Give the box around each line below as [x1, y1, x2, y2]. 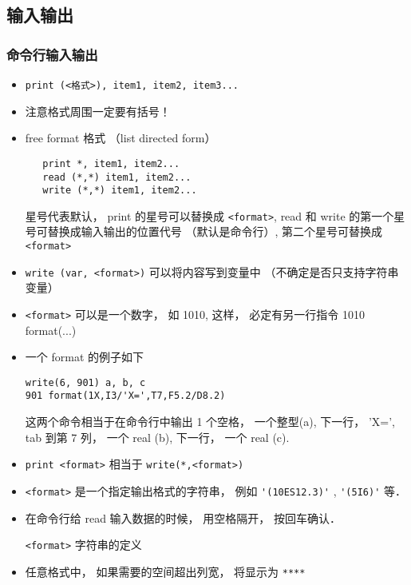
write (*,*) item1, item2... [42, 185, 197, 197]
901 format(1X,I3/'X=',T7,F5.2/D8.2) [25, 390, 226, 402]
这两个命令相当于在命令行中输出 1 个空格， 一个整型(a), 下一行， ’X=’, [25, 413, 395, 430]
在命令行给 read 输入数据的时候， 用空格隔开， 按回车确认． [25, 509, 341, 526]
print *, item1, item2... [42, 157, 180, 169]
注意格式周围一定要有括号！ [25, 102, 171, 119]
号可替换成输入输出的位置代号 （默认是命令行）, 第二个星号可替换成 [25, 223, 383, 240]
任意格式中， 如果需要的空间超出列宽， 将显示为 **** [25, 563, 306, 579]
